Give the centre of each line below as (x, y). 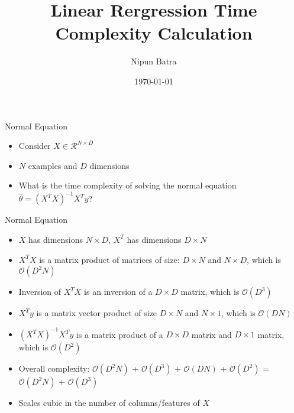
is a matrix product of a (119, 334)
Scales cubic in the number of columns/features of (109, 403)
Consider (35, 146)
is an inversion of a (118, 292)
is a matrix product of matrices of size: (109, 259)
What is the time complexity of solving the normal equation (127, 185)
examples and (53, 165)
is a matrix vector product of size (97, 313)
